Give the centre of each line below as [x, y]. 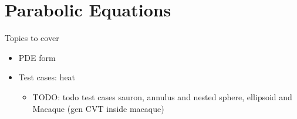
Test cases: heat [47, 77]
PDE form [37, 57]
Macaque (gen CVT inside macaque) [98, 108]
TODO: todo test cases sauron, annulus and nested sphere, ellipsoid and [162, 96]
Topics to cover [32, 38]
